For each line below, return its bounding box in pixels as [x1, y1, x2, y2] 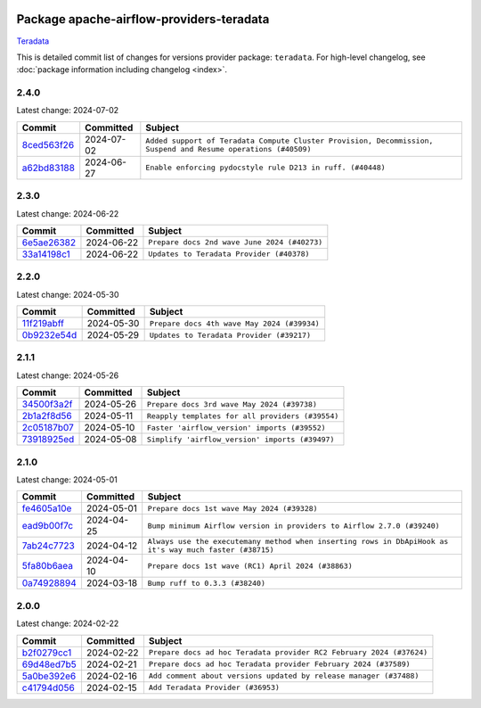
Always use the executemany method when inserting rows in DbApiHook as [147, 537, 449, 547]
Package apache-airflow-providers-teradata [16, 12, 270, 27]
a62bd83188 [21, 161, 76, 174]
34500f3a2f [21, 398, 73, 410]
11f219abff [21, 317, 64, 330]
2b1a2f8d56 [21, 410, 73, 423]
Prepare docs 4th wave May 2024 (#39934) [149, 318, 320, 328]
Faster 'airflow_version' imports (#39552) [146, 423, 326, 432]
